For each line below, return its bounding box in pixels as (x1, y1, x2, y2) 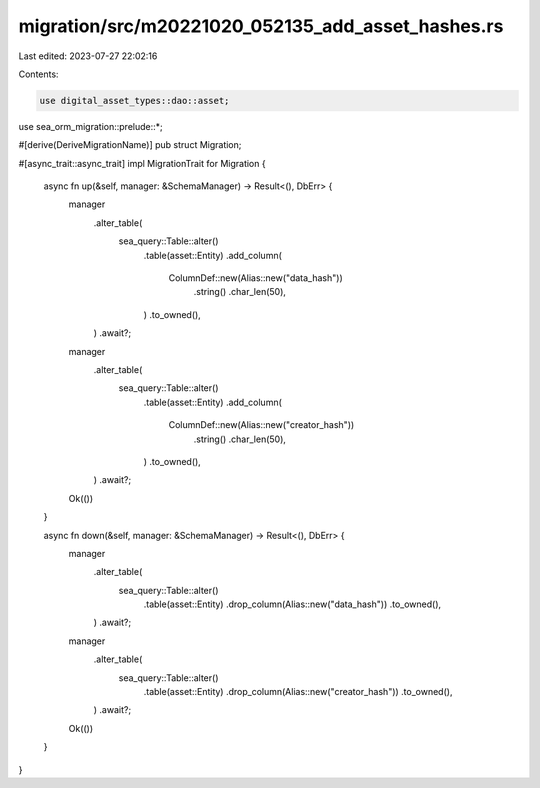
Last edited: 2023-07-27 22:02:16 (18, 50, 158, 62)
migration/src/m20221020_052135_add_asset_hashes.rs (18, 15, 504, 37)
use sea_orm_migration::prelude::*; (18, 120, 164, 132)
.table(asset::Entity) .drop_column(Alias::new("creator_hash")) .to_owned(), (143, 686, 453, 698)
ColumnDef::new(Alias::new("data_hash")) (168, 272, 344, 284)
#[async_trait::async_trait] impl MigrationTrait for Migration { (18, 157, 266, 169)
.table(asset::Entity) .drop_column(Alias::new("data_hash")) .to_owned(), (143, 598, 442, 610)
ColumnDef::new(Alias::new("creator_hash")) (168, 419, 355, 431)
